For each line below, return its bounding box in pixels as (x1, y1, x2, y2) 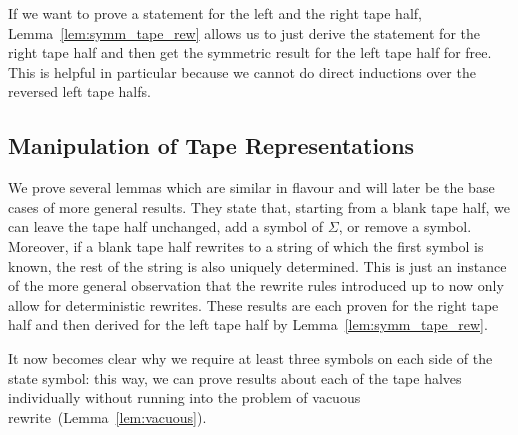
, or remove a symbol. (338, 216, 472, 237)
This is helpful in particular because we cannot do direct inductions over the (8, 61, 476, 82)
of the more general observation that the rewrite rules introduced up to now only (8, 275, 504, 296)
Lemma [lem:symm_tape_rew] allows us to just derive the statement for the (8, 22, 480, 43)
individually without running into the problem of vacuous (8, 387, 361, 408)
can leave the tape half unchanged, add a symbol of (8, 216, 324, 237)
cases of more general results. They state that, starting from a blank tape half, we (8, 196, 510, 217)
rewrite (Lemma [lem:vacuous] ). (8, 406, 207, 427)
